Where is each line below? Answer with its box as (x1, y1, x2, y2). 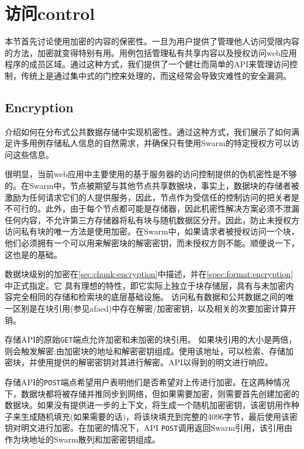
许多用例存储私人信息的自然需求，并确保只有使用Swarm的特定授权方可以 (12, 137, 291, 149)
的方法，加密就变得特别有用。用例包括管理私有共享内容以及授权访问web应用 (5, 46, 297, 58)
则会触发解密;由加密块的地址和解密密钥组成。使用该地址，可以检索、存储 (5, 344, 285, 357)
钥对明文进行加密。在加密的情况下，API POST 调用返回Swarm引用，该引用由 (5, 422, 293, 434)
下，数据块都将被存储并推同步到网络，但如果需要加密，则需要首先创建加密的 (5, 387, 299, 399)
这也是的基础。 (5, 248, 62, 260)
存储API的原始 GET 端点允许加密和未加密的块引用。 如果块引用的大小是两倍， (5, 333, 297, 346)
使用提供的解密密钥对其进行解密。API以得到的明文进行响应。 (37, 356, 274, 368)
